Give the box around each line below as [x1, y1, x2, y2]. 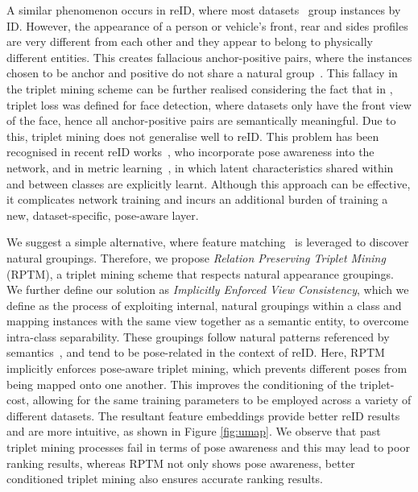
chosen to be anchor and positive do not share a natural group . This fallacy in [6, 64, 398, 81]
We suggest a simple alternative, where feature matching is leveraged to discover [6, 234, 409, 250]
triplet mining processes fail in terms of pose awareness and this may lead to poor [6, 439, 410, 456]
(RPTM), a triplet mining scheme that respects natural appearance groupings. [6, 265, 394, 282]
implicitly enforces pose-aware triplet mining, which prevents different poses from [6, 360, 408, 377]
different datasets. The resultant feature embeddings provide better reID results [6, 407, 400, 424]
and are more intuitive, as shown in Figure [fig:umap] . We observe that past [6, 423, 381, 440]
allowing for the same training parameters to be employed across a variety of [32, 391, 412, 408]
